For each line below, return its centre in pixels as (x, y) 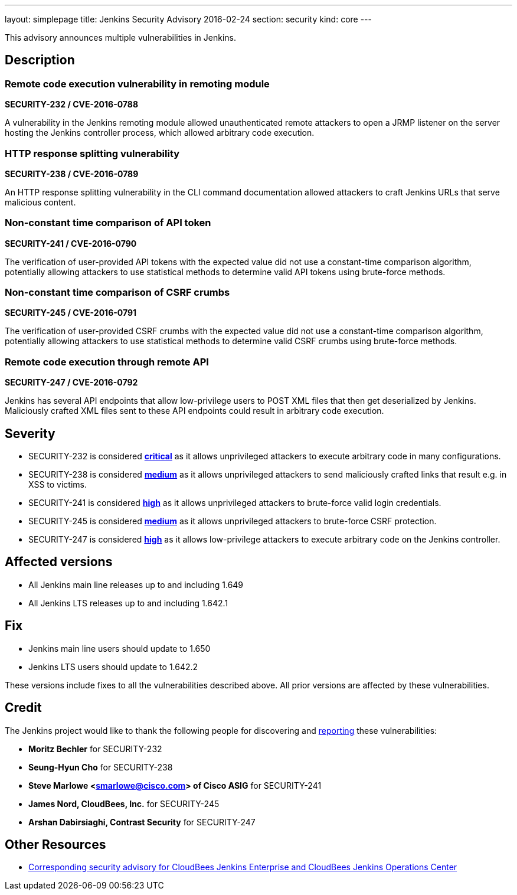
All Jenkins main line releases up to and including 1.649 (136, 584)
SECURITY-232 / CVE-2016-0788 (72, 104)
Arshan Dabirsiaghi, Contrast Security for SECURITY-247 (142, 822)
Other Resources (55, 845)
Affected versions (59, 562)
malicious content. (40, 202)
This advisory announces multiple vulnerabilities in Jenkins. (120, 37)
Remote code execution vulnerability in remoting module (137, 84)
